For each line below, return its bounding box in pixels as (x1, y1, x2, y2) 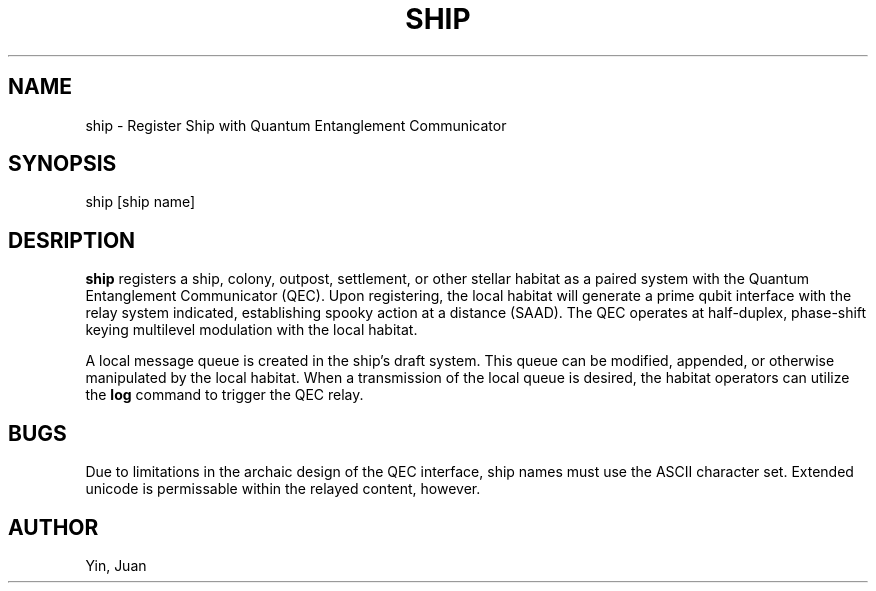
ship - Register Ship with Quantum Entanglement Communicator (85, 116, 507, 134)
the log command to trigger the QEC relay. (85, 386, 364, 404)
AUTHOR (8, 514, 99, 540)
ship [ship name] (85, 193, 196, 211)
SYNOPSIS (8, 151, 117, 177)
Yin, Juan (85, 556, 147, 574)
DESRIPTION (8, 227, 136, 253)
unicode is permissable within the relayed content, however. (85, 480, 481, 498)
